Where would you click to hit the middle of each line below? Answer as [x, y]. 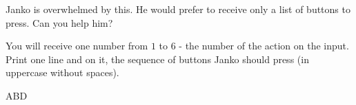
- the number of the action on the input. [264, 46]
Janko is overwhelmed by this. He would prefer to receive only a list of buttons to [178, 9]
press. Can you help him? [59, 22]
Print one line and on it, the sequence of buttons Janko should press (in [157, 59]
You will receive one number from [77, 46]
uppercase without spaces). [62, 72]
